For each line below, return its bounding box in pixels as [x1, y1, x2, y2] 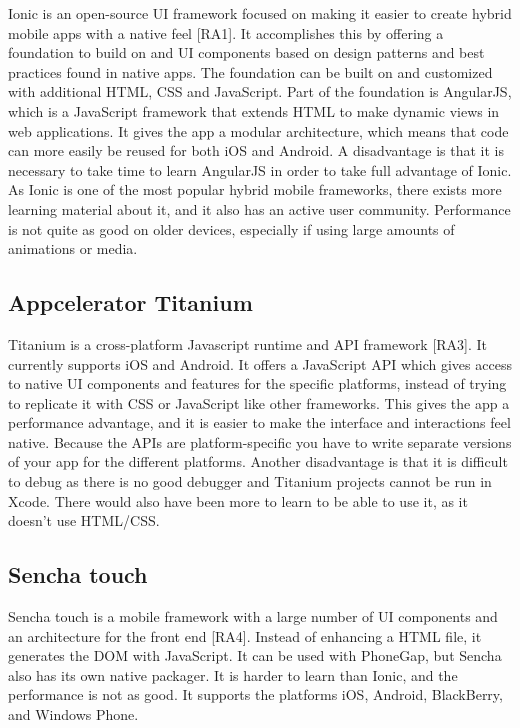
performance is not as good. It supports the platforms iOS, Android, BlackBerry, [8, 684, 503, 705]
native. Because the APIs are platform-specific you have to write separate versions [8, 431, 512, 452]
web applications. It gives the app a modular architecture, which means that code [8, 120, 509, 141]
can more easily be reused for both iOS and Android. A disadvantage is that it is [8, 140, 505, 161]
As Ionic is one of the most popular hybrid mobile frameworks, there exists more [8, 179, 502, 200]
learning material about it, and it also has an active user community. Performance [8, 198, 511, 219]
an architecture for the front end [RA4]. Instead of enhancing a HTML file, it [8, 625, 482, 646]
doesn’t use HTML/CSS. [8, 510, 160, 531]
